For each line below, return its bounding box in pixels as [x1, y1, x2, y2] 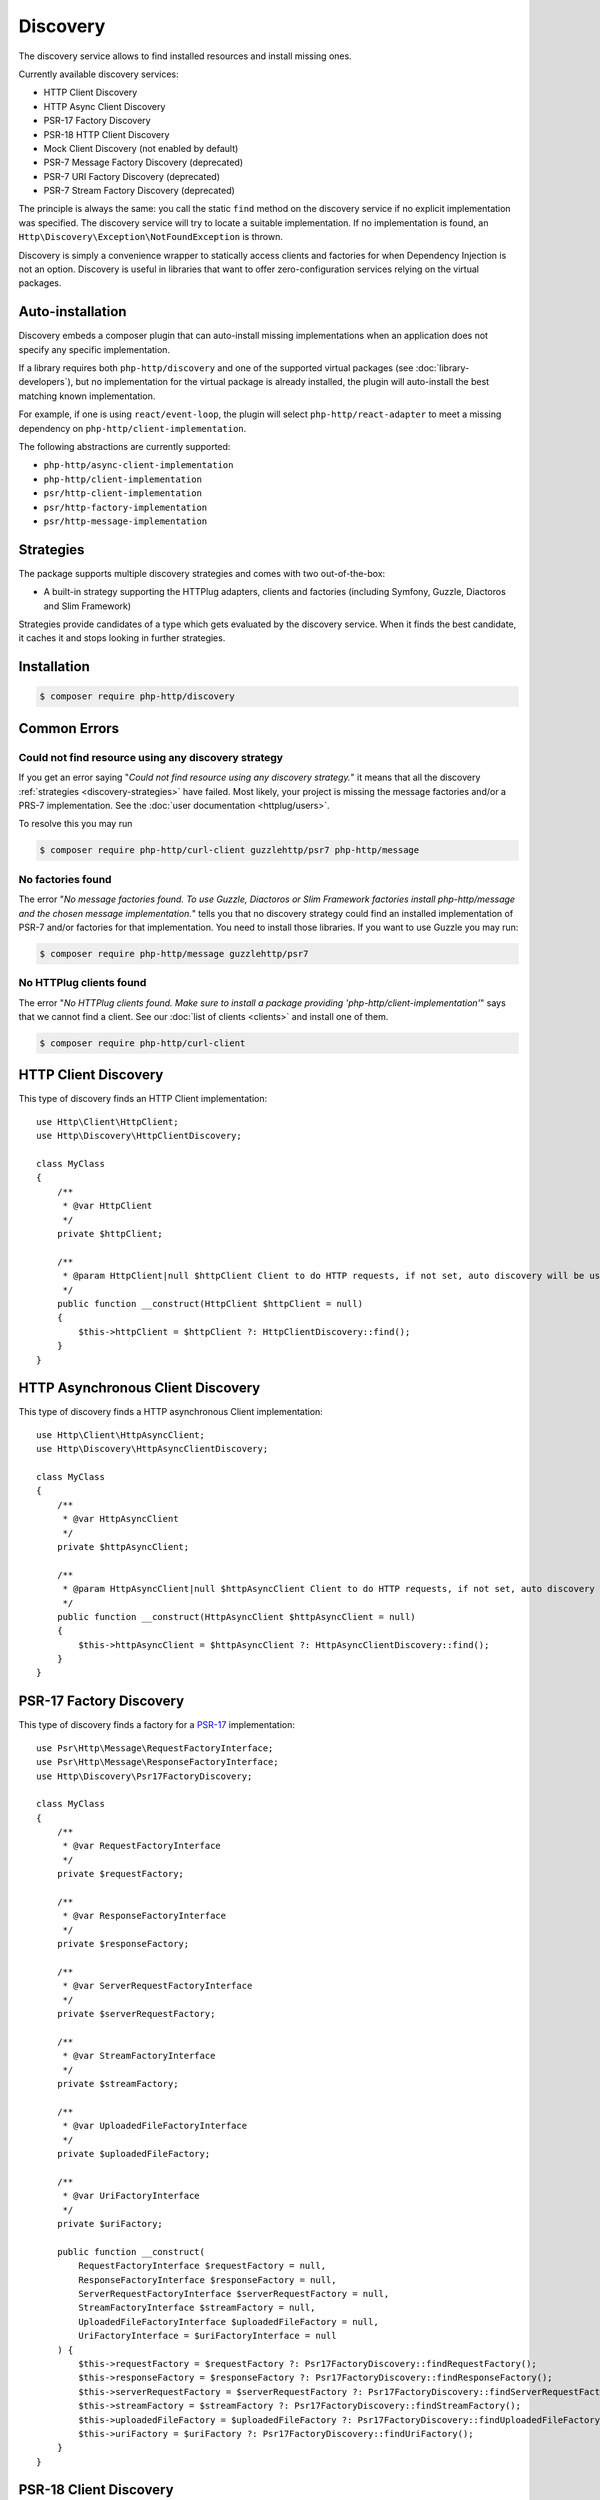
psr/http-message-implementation [43, 516, 208, 527]
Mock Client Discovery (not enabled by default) [43, 142, 239, 154]
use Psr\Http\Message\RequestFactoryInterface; [36, 1742, 274, 1754]
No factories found [18, 872, 112, 886]
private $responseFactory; [56, 1938, 190, 1950]
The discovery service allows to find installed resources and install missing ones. [18, 50, 352, 62]
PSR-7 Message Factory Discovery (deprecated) [43, 156, 244, 169]
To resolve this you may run [18, 818, 133, 830]
